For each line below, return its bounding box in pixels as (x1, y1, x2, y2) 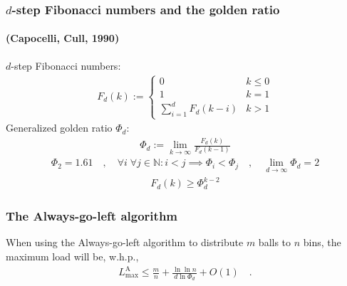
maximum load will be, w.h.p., (6, 248, 139, 263)
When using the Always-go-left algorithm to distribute (6, 235, 244, 250)
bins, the (303, 235, 341, 250)
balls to (258, 235, 291, 250)
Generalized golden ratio (6, 120, 113, 135)
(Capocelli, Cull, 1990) (6, 31, 120, 46)
